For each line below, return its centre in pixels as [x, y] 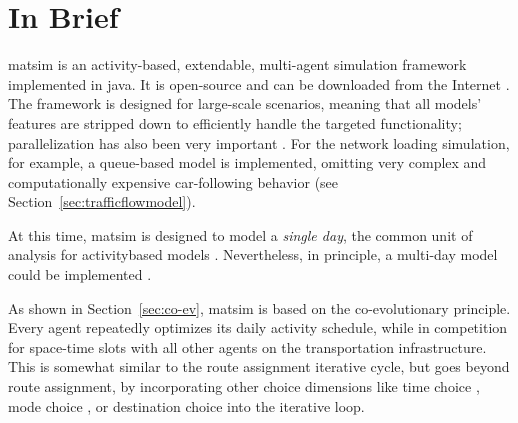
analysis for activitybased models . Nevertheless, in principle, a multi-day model [253, 254]
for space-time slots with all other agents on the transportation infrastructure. [247, 346]
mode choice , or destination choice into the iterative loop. [186, 405]
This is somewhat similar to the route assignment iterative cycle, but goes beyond [259, 366]
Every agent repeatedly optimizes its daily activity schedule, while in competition [258, 327]
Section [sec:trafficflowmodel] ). [102, 201]
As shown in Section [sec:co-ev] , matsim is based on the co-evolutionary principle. [259, 307]
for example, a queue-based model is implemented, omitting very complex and [247, 162]
